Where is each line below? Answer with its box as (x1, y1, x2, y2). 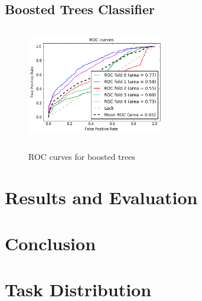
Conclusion (5, 231, 96, 255)
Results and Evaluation (5, 185, 198, 209)
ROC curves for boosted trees (28, 150, 135, 162)
